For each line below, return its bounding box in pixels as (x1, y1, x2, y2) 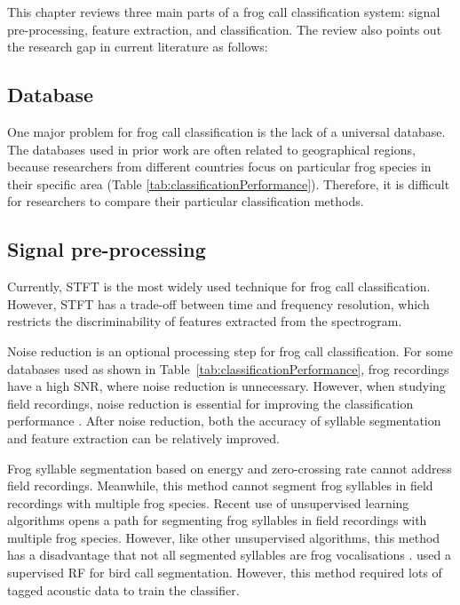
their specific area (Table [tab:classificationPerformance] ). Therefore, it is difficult (7, 174, 450, 193)
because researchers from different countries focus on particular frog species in (7, 157, 432, 176)
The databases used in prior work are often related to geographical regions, (7, 139, 416, 158)
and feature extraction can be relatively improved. (7, 428, 281, 447)
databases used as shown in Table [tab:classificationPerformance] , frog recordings (7, 359, 449, 378)
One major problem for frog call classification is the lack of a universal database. (7, 122, 446, 140)
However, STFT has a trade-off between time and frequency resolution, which (7, 294, 430, 313)
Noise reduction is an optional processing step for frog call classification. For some (7, 341, 453, 360)
